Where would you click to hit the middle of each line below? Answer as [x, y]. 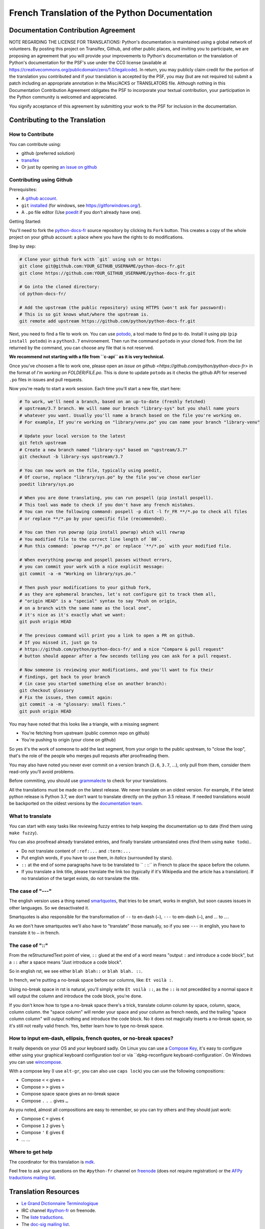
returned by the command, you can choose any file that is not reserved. [81, 348]
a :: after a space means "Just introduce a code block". [66, 962]
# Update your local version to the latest [73, 436]
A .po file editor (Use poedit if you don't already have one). [81, 212]
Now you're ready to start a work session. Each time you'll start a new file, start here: [95, 389]
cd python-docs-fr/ [43, 293]
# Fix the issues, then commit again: [66, 697]
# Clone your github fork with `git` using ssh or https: [91, 259]
